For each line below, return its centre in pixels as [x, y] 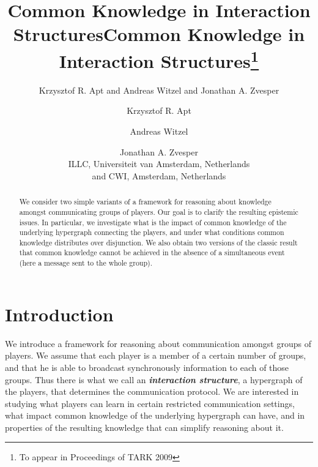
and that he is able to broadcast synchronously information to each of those [147, 367]
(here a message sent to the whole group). [86, 263]
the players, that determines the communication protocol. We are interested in [152, 391]
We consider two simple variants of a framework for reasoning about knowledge [145, 202]
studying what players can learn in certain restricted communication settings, [150, 403]
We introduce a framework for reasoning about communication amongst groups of [158, 343]
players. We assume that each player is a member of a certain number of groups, [156, 355]
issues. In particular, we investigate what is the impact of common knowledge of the [153, 222]
